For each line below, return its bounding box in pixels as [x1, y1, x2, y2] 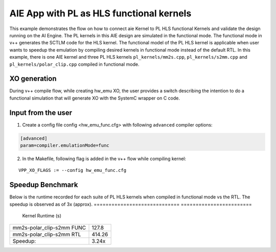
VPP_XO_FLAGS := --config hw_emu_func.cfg [18, 167, 127, 173]
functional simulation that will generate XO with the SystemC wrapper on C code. [9, 95, 180, 101]
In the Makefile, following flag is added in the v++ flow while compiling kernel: [22, 156, 187, 162]
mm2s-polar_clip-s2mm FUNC [12, 224, 86, 231]
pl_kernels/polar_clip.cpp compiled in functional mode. [9, 61, 140, 67]
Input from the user [9, 108, 73, 117]
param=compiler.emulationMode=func [20, 143, 109, 148]
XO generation [9, 74, 57, 83]
